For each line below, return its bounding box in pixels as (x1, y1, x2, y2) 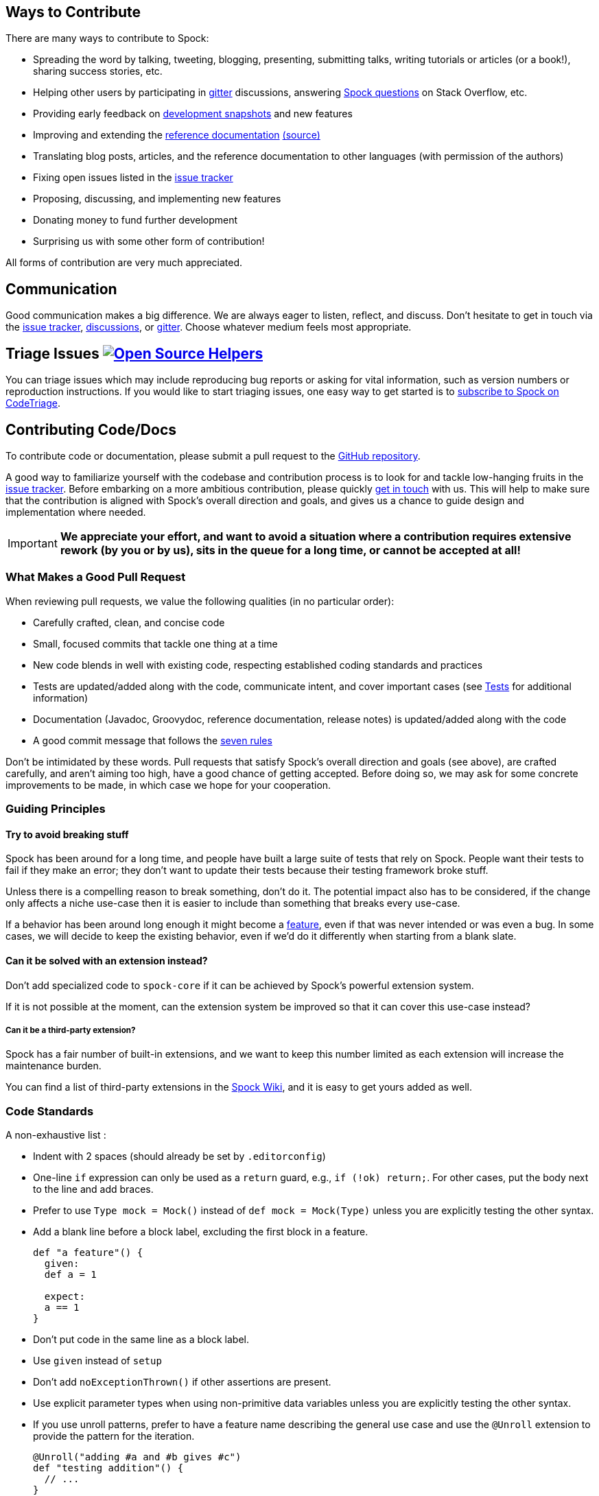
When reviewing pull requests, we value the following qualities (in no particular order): (5, 595, 395, 607)
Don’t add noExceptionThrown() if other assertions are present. (33, 1376, 331, 1388)
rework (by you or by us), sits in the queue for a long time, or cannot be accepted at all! (60, 543, 521, 557)
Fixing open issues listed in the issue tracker (33, 171, 233, 184)
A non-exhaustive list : (5, 1129, 106, 1141)
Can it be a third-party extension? (5, 1025, 136, 1035)
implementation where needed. (5, 506, 146, 518)
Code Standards (5, 1104, 94, 1118)
